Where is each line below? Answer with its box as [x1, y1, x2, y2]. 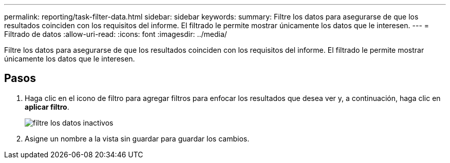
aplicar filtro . [25, 102, 69, 111]
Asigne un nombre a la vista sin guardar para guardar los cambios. [25, 134, 250, 143]
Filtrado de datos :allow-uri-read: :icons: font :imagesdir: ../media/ [4, 30, 227, 38]
